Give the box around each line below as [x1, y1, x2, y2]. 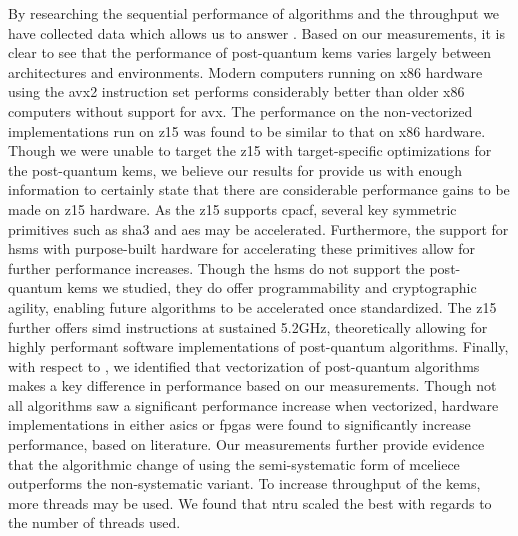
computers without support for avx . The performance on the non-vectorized [8, 100, 473, 121]
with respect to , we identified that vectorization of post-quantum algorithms [8, 355, 480, 376]
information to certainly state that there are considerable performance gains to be [8, 179, 510, 200]
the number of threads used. [8, 512, 181, 533]
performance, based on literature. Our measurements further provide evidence [8, 434, 485, 455]
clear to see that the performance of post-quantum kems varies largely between [8, 42, 492, 63]
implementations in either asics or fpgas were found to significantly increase [8, 414, 471, 435]
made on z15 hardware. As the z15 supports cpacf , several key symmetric [8, 198, 457, 219]
